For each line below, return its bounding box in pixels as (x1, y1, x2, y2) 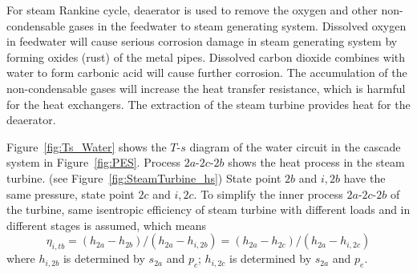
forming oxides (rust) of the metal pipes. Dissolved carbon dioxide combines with (6, 48, 405, 65)
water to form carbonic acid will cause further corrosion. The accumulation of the (6, 64, 407, 81)
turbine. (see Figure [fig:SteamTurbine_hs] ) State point (6, 169, 281, 186)
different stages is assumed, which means (6, 216, 206, 233)
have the (343, 169, 386, 186)
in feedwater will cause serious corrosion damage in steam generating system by (6, 33, 398, 50)
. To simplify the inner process (193, 185, 343, 202)
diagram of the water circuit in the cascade (189, 138, 401, 155)
